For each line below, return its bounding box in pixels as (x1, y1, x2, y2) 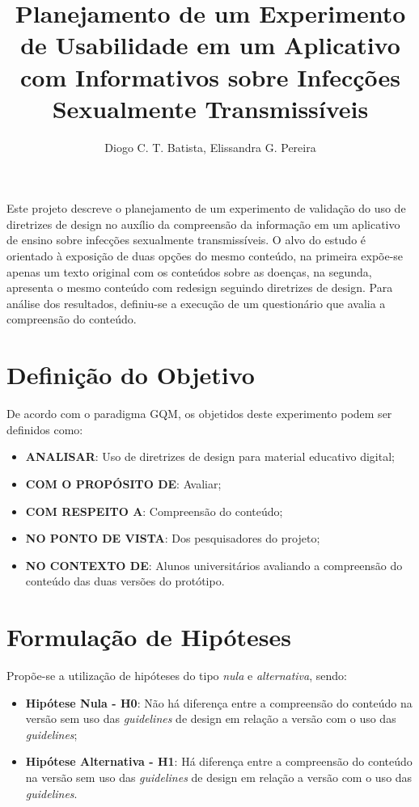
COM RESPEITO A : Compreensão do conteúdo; (25, 502, 283, 519)
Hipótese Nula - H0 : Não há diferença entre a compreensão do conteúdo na (25, 694, 413, 711)
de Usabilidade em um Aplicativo (20, 28, 400, 61)
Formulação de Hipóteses (6, 620, 291, 653)
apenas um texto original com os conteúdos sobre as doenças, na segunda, (6, 263, 372, 280)
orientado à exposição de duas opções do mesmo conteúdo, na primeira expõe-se (6, 247, 404, 264)
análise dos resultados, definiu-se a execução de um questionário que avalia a (6, 294, 386, 311)
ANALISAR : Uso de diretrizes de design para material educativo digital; (25, 448, 395, 465)
